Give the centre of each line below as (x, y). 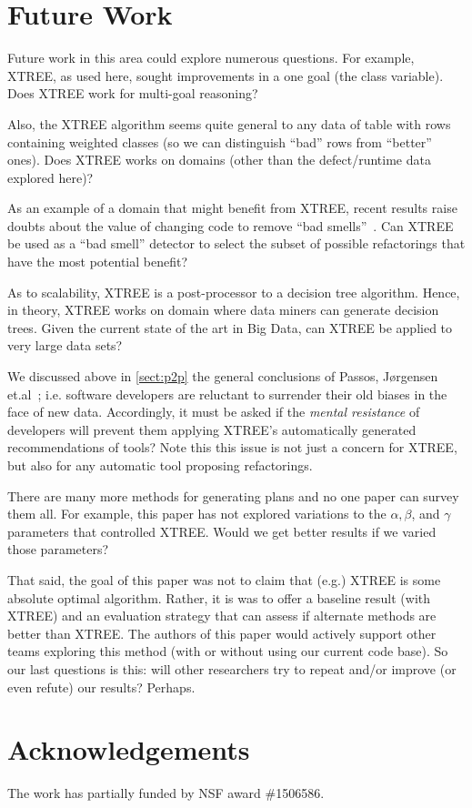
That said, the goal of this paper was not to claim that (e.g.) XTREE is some (224, 579)
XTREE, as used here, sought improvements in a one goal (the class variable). (226, 75)
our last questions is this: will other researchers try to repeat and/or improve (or (232, 668)
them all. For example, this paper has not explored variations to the (197, 514)
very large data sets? (65, 345)
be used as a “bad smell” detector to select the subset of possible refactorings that (236, 243)
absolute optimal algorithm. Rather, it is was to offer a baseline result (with (219, 597)
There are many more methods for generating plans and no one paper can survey (233, 495)
